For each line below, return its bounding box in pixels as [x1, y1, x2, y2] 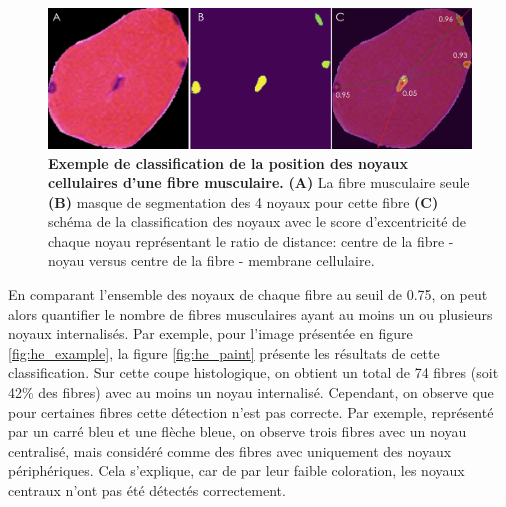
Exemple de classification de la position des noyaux [48, 152, 408, 173]
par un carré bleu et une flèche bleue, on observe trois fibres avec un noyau [8, 421, 467, 442]
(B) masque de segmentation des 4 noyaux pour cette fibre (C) [48, 191, 439, 212]
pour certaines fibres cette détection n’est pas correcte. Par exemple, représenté [8, 401, 494, 422]
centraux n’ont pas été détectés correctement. [8, 480, 286, 500]
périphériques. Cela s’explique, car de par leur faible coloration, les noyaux [8, 460, 465, 481]
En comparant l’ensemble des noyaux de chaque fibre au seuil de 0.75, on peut [8, 284, 488, 305]
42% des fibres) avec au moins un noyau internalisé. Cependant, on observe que [8, 382, 494, 403]
